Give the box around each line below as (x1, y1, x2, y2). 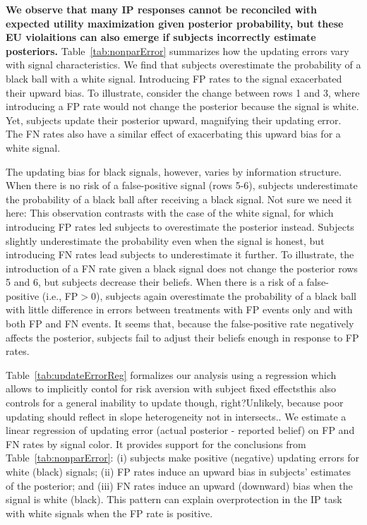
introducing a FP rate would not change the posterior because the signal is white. (6, 99, 359, 114)
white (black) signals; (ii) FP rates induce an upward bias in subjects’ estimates (6, 464, 351, 478)
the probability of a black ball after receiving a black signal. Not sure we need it (6, 191, 352, 206)
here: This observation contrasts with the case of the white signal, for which (6, 205, 334, 220)
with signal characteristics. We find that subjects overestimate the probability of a (6, 57, 361, 72)
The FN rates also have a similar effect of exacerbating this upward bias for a (6, 126, 341, 141)
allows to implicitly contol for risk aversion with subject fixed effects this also (6, 381, 337, 396)
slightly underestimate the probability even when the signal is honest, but (6, 233, 325, 248)
